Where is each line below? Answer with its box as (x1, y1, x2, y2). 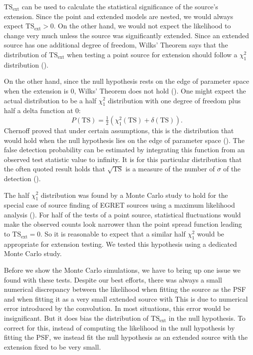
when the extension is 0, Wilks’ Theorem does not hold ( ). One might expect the (4, 85, 246, 95)
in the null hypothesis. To (169, 313, 246, 323)
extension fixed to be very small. (4, 341, 101, 352)
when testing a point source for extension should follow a (67, 49, 237, 59)
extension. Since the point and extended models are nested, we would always (4, 11, 233, 21)
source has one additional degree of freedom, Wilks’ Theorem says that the (4, 40, 228, 50)
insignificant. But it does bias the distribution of (4, 313, 149, 323)
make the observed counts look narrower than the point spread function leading (4, 219, 242, 229)
